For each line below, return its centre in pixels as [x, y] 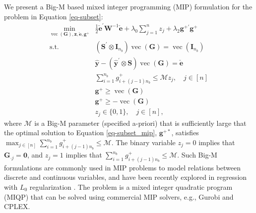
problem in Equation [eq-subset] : [54, 16]
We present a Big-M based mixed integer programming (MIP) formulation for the [128, 6]
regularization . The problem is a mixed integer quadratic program [131, 187]
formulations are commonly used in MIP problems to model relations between [123, 167]
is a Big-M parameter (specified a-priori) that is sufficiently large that [140, 123]
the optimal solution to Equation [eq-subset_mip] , [81, 133]
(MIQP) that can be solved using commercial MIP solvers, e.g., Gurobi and [119, 196]
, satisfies [185, 133]
